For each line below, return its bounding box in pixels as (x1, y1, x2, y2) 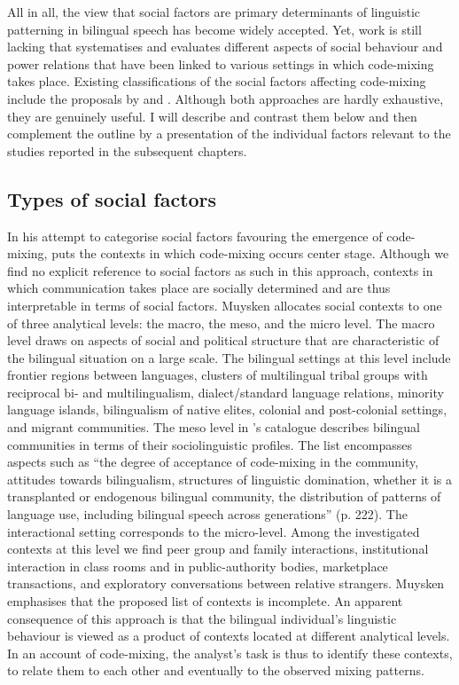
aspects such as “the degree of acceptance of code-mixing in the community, (7, 453, 419, 471)
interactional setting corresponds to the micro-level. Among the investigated (7, 522, 420, 540)
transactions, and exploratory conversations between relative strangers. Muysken (7, 574, 445, 593)
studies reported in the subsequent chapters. (7, 141, 247, 160)
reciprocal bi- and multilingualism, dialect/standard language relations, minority (7, 382, 444, 401)
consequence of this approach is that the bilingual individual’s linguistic (7, 609, 397, 627)
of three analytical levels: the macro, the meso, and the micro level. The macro (7, 313, 435, 332)
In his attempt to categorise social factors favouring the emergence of (7, 226, 383, 245)
